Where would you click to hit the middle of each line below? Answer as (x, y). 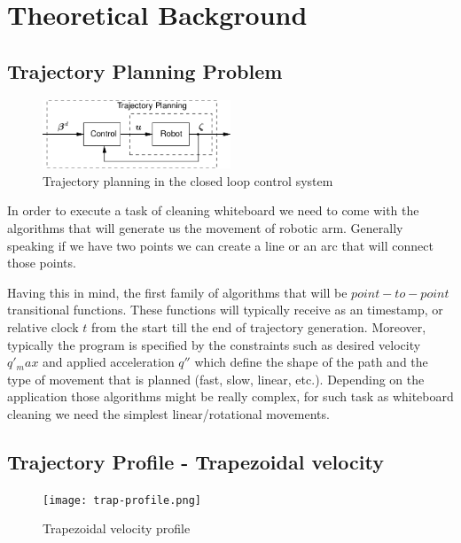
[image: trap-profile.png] (122, 500)
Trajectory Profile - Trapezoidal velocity (195, 461)
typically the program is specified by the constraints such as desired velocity (214, 344)
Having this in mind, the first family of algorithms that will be (177, 292)
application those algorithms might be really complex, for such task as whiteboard (230, 396)
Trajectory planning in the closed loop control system (188, 180)
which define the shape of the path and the (311, 362)
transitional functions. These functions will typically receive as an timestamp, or (225, 310)
